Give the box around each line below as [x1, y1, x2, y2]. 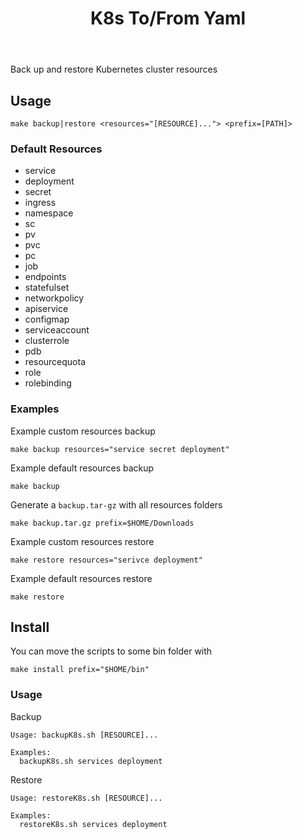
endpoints [24, 271, 67, 283]
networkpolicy [24, 292, 85, 304]
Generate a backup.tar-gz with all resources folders [10, 498, 223, 511]
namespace [24, 207, 74, 219]
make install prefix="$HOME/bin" [10, 665, 150, 675]
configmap [24, 313, 70, 326]
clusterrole [24, 335, 70, 347]
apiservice [24, 303, 69, 315]
